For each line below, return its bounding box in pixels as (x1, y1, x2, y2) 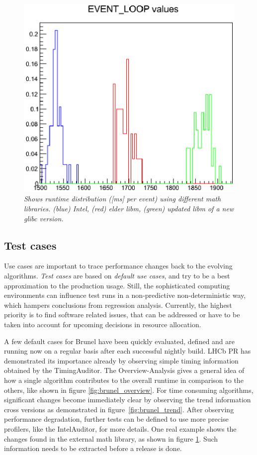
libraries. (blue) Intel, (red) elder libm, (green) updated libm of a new (24, 203, 234, 214)
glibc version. (24, 213, 64, 223)
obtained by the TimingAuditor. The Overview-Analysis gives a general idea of (4, 365, 245, 375)
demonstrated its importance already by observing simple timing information (4, 355, 239, 365)
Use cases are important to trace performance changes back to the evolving (4, 261, 233, 271)
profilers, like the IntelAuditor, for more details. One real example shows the (4, 423, 237, 434)
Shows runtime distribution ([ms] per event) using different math (24, 193, 221, 204)
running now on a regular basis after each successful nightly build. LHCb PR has (4, 346, 251, 356)
